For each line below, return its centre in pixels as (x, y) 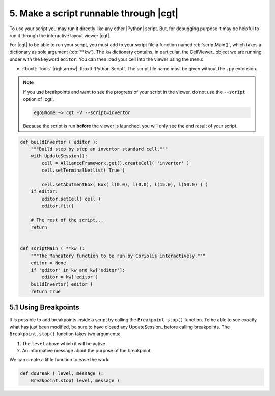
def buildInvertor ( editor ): (59, 142)
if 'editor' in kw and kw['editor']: (78, 270)
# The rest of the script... (67, 220)
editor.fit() (58, 206)
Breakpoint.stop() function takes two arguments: (65, 334)
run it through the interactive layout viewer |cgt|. (60, 35)
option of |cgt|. (39, 99)
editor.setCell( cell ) (71, 199)
